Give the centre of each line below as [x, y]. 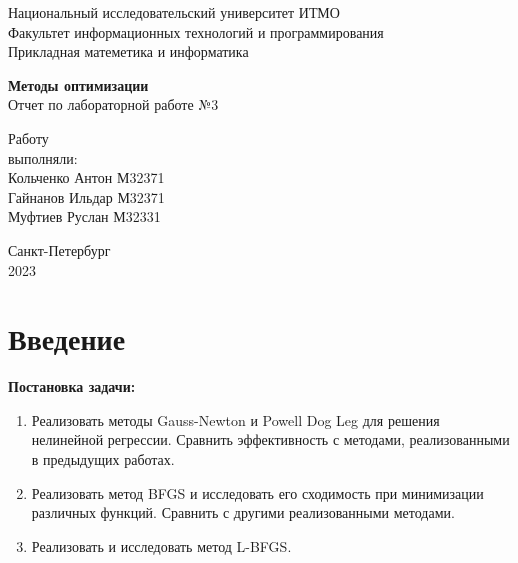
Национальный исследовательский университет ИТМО [174, 12]
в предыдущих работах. [103, 459]
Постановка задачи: [72, 386]
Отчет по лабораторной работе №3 [113, 104]
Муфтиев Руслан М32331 [84, 216]
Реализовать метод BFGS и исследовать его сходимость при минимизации [257, 492]
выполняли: [43, 157]
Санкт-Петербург [59, 249]
